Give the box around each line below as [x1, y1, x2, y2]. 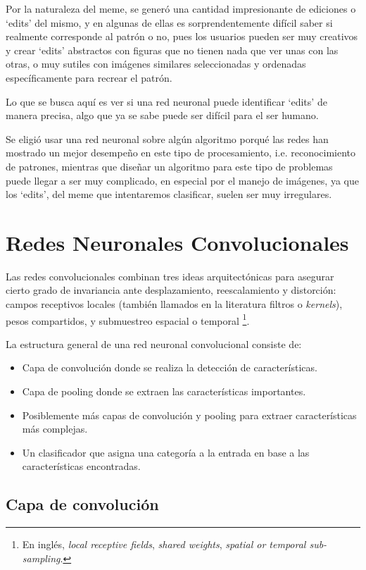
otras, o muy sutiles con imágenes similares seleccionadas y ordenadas [6, 56, 306, 71]
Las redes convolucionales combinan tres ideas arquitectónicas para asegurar [6, 268, 334, 283]
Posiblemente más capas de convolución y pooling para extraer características [22, 407, 357, 422]
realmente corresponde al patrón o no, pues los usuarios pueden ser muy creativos [6, 29, 358, 44]
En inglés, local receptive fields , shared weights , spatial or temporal [22, 537, 306, 552]
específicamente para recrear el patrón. [6, 70, 172, 85]
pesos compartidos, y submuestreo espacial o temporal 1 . [6, 311, 250, 328]
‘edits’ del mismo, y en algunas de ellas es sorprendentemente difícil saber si [6, 15, 333, 30]
